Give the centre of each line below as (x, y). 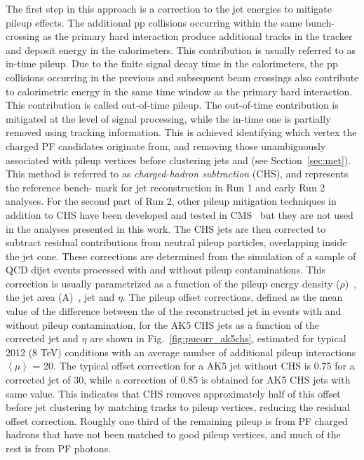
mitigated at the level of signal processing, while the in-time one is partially (168, 118)
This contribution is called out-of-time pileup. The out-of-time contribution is (172, 105)
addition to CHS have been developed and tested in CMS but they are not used (180, 214)
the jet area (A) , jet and (60, 297)
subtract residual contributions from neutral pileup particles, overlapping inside (176, 242)
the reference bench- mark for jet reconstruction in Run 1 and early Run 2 (166, 187)
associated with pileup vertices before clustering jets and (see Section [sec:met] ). (178, 160)
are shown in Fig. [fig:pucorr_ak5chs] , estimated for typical (218, 338)
